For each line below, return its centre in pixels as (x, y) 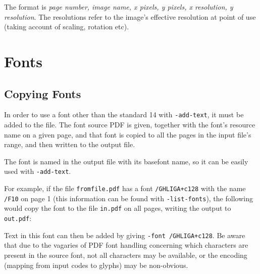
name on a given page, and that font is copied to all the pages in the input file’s (128, 134)
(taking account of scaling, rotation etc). (67, 27)
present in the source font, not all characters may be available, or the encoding (126, 255)
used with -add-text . (38, 171)
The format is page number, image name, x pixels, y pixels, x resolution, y (119, 7)
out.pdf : (18, 218)
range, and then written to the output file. (70, 144)
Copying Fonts (43, 93)
